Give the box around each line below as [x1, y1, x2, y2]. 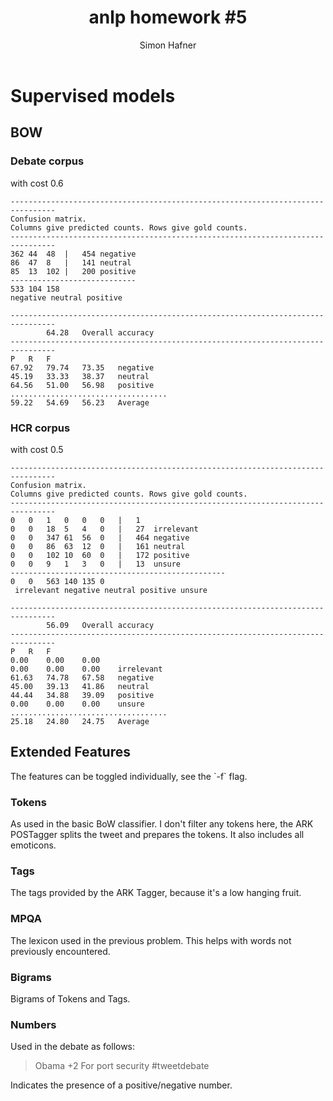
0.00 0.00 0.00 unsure [10, 699, 145, 709]
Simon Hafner [139, 39, 197, 51]
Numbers [10, 1017, 57, 1031]
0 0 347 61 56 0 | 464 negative [10, 532, 190, 543]
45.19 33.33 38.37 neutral [10, 371, 150, 381]
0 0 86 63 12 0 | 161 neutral [10, 541, 186, 551]
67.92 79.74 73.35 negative [10, 362, 155, 373]
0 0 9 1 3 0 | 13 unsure [10, 559, 182, 569]
